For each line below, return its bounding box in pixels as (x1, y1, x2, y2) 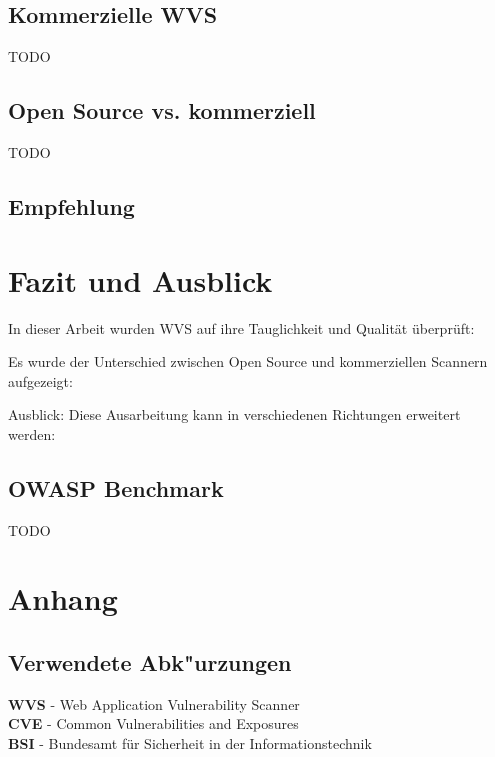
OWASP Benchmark (8, 472, 224, 503)
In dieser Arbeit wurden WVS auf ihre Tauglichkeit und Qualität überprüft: (8, 317, 475, 338)
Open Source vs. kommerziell (8, 95, 316, 126)
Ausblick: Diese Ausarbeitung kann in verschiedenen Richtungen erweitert (8, 404, 461, 425)
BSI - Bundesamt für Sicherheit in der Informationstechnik (8, 733, 372, 754)
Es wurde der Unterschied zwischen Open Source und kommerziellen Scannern (8, 351, 488, 372)
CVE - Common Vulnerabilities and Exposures (8, 713, 299, 734)
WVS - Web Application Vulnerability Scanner (8, 693, 300, 714)
